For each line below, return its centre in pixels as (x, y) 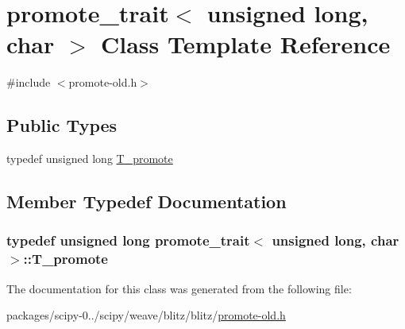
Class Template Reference (246, 44)
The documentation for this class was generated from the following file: (179, 288)
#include (29, 82)
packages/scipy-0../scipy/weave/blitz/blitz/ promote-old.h (146, 315)
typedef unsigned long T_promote (90, 159)
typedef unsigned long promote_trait (128, 240)
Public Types (62, 125)
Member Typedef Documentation (147, 201)
